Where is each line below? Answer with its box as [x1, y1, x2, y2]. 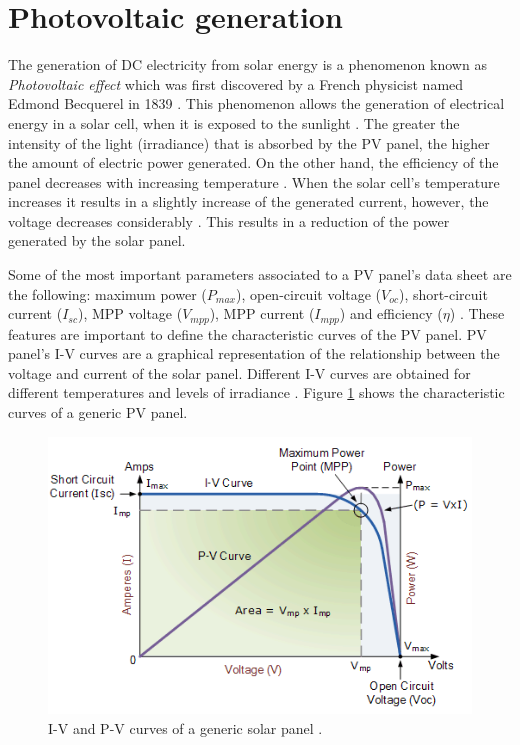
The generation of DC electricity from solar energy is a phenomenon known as [8, 54, 487, 75]
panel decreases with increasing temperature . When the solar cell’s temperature [8, 171, 500, 192]
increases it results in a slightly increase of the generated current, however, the [8, 191, 489, 212]
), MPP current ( [209, 303, 315, 324]
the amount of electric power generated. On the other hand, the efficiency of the [8, 152, 499, 173]
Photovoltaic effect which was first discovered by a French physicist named [8, 73, 464, 94]
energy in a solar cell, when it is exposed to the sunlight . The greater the [8, 112, 460, 133]
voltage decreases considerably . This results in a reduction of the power [8, 210, 450, 231]
